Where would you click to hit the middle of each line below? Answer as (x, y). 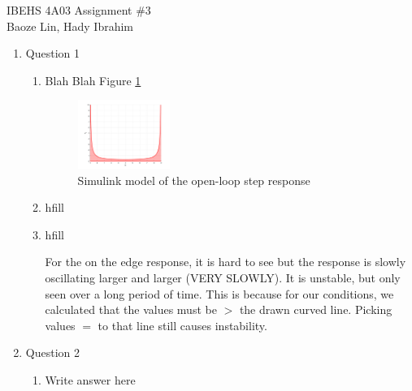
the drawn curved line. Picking (316, 309)
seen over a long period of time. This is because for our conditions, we (219, 293)
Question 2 (52, 352)
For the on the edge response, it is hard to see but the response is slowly (226, 262)
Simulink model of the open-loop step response (194, 180)
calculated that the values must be (131, 309)
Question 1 (52, 53)
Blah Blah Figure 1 (93, 80)
